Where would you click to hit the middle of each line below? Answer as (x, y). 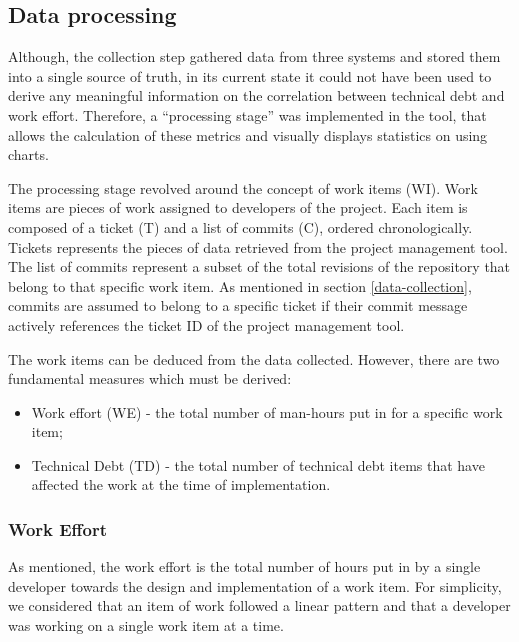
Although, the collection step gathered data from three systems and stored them (254, 56)
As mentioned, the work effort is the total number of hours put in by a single (244, 566)
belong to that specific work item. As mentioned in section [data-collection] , (240, 285)
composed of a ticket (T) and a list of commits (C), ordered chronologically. (240, 226)
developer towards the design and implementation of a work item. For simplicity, (255, 585)
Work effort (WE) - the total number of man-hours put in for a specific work (267, 411)
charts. (28, 154)
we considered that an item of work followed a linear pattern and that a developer (259, 605)
